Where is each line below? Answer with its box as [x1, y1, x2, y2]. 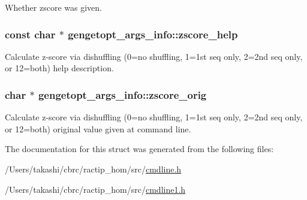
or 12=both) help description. [5, 62, 114, 74]
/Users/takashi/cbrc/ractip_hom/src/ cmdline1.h [5, 183, 186, 195]
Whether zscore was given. [5, 1, 102, 13]
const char [5, 26, 56, 41]
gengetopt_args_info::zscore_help [68, 26, 238, 41]
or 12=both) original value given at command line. [5, 122, 191, 135]
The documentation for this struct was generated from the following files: [5, 143, 274, 155]
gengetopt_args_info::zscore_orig [38, 87, 207, 102]
